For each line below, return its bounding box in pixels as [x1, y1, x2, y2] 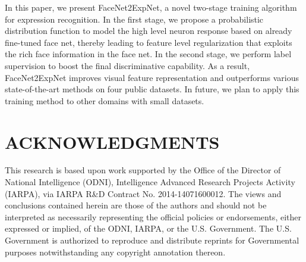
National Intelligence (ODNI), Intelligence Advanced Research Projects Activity [5, 176, 295, 188]
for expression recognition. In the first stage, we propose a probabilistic [5, 13, 264, 25]
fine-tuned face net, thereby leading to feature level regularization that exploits [5, 36, 292, 48]
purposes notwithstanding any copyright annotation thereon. [5, 245, 226, 258]
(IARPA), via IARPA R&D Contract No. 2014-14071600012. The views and [5, 187, 282, 199]
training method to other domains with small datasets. [5, 94, 204, 107]
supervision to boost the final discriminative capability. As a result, [5, 59, 250, 71]
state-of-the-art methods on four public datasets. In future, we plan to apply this [5, 83, 299, 95]
